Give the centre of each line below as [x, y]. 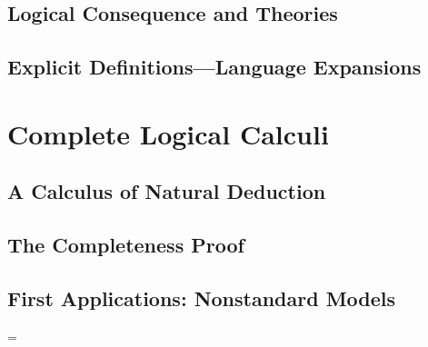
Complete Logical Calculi [168, 133]
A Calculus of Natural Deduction [167, 191]
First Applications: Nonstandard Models [202, 297]
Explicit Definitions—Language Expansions [214, 67]
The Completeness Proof [126, 245]
